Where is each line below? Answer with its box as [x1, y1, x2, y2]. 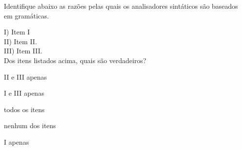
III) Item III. [4, 46, 42, 56]
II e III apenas [4, 71, 47, 82]
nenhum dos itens [4, 120, 56, 131]
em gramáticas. [4, 10, 49, 20]
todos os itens [4, 104, 45, 114]
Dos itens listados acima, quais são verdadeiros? [4, 55, 146, 65]
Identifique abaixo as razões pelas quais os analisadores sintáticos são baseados [4, 1, 238, 11]
